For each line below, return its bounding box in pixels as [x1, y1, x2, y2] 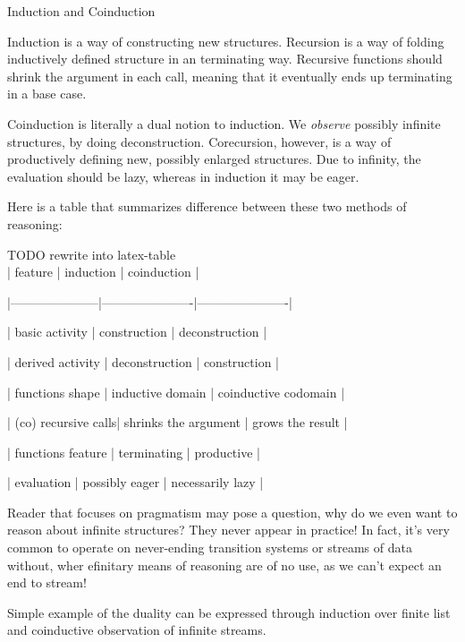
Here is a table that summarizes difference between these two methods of [7, 197, 407, 216]
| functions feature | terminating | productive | [7, 442, 260, 461]
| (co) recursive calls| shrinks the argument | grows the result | [7, 413, 348, 432]
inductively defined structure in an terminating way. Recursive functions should [7, 49, 443, 68]
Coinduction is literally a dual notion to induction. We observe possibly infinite [7, 114, 441, 133]
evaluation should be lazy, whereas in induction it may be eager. [7, 167, 359, 185]
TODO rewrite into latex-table [7, 244, 176, 263]
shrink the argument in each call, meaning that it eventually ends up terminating [7, 66, 452, 85]
